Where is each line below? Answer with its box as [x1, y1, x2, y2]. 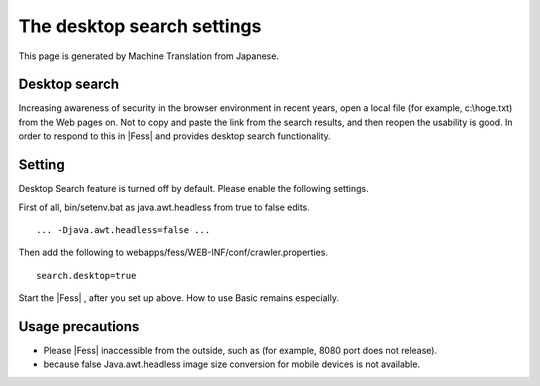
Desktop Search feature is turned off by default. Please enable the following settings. [18, 183, 369, 195]
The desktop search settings [18, 15, 262, 37]
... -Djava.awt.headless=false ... [36, 224, 211, 235]
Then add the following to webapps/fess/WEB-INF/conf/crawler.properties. [18, 246, 329, 259]
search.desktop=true [36, 270, 137, 281]
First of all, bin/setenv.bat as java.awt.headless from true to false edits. [18, 201, 310, 213]
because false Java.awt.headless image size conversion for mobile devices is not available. [43, 358, 420, 370]
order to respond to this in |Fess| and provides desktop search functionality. [18, 130, 332, 142]
